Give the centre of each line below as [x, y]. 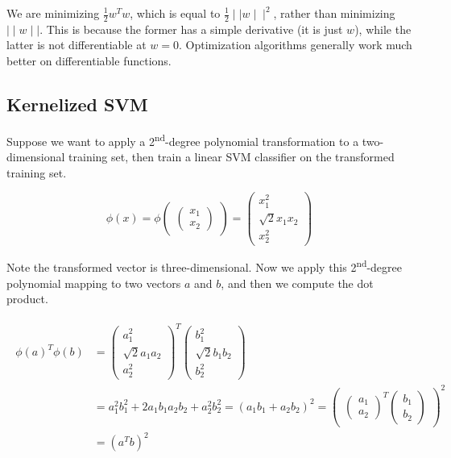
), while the [383, 29]
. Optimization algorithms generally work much [295, 45]
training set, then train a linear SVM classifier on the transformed [232, 157]
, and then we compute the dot [297, 283]
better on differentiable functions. [89, 61]
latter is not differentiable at [77, 45]
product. [27, 299]
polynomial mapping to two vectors [94, 283]
